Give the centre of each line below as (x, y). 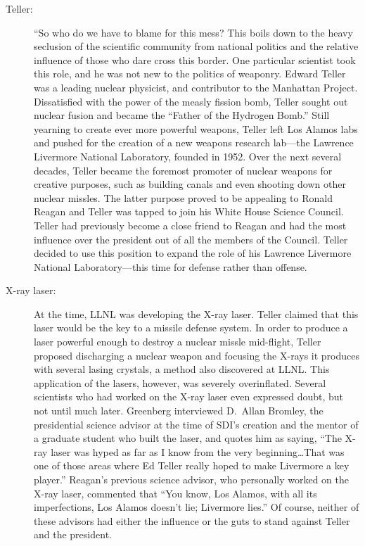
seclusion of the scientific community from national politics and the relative (196, 46)
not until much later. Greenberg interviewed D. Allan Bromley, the (179, 411)
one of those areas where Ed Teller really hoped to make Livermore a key (192, 465)
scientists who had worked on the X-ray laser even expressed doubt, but (189, 396)
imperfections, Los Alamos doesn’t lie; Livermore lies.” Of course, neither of (197, 507)
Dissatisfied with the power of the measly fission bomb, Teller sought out (191, 101)
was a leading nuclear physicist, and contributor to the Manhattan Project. (196, 87)
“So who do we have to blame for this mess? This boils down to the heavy (193, 32)
